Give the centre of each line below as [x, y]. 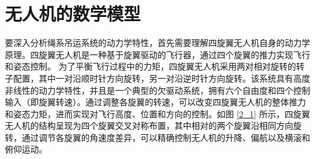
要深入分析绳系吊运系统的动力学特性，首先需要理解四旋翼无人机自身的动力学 [157, 43]
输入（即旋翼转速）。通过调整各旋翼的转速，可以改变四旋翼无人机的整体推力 [155, 102]
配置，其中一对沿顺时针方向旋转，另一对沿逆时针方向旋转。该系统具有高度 [161, 78]
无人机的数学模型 [73, 14]
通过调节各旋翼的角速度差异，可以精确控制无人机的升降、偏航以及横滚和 [166, 137]
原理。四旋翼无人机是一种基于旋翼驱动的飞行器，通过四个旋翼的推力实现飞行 [157, 54]
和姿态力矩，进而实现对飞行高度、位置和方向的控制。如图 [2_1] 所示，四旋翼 [157, 113]
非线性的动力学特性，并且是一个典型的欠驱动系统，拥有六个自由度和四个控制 [157, 90]
